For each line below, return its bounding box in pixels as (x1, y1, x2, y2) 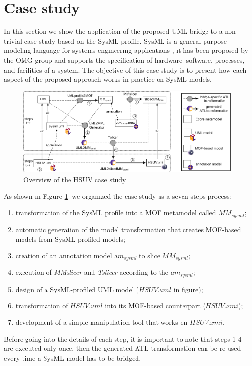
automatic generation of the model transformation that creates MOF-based (15, 224, 241, 234)
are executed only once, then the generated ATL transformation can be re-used (4, 343, 241, 353)
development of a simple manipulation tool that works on (15, 317, 188, 327)
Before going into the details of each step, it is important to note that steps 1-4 (4, 333, 242, 343)
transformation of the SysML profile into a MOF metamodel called (15, 207, 216, 218)
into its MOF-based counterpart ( (105, 300, 206, 311)
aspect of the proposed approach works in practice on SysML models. (4, 74, 212, 84)
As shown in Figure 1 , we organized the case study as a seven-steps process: (4, 191, 231, 201)
